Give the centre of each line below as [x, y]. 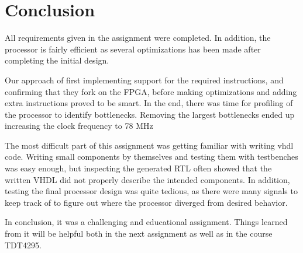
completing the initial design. [57, 60]
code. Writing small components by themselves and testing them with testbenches [151, 157]
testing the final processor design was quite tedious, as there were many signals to [151, 191]
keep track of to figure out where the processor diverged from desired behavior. [146, 202]
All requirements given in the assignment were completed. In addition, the [138, 38]
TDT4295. [23, 245]
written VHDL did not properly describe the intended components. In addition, [147, 179]
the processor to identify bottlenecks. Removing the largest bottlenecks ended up [150, 114]
